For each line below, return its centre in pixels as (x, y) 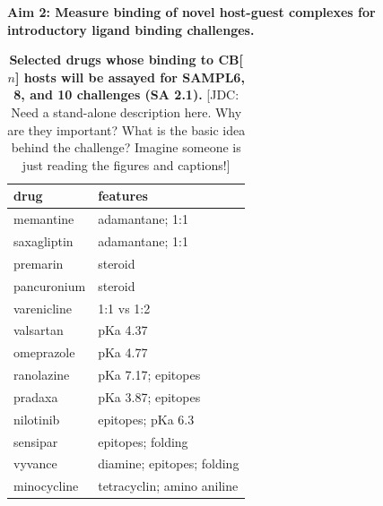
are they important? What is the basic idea (126, 129)
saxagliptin (44, 241)
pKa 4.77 (123, 352)
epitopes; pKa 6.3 (146, 419)
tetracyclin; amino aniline (168, 486)
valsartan (39, 330)
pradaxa (36, 396)
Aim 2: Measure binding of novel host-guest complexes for (191, 12)
